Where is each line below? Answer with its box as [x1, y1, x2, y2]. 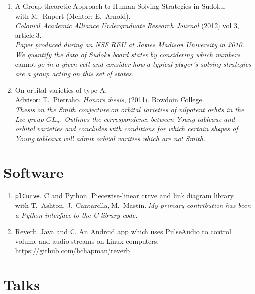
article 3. [15, 29, 42, 40]
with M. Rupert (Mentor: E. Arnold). [15, 10, 131, 21]
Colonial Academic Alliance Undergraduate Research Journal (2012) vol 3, [15, 20, 239, 30]
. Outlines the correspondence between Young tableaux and [60, 114, 235, 124]
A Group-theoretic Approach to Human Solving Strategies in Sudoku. [15, 1, 226, 11]
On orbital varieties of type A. [15, 85, 107, 95]
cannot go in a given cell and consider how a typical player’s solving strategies [15, 59, 251, 69]
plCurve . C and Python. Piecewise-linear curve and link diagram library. [15, 190, 235, 201]
